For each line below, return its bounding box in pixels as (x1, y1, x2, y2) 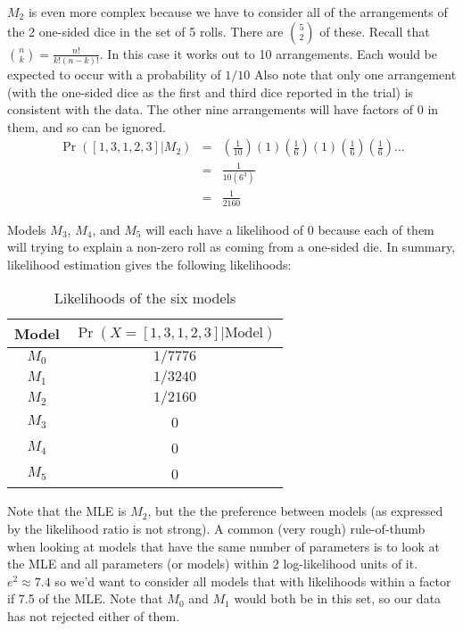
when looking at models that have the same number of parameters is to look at (7, 536, 440, 555)
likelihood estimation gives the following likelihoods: (7, 254, 292, 273)
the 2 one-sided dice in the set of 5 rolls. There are (7, 21, 284, 40)
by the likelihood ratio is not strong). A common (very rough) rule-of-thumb (7, 519, 426, 537)
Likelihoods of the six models (54, 287, 236, 309)
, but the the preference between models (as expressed (147, 502, 443, 520)
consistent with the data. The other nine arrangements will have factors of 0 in (7, 100, 439, 119)
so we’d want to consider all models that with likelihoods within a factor (54, 571, 451, 590)
